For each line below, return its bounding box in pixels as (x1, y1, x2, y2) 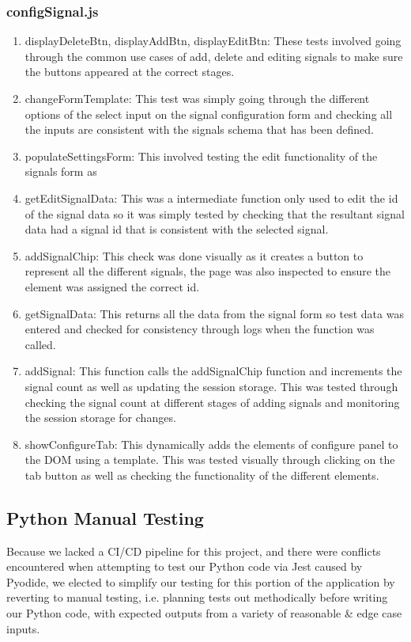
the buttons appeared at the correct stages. (25, 63, 235, 80)
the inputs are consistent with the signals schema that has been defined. (25, 121, 374, 138)
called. (25, 336, 56, 352)
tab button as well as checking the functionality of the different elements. (25, 466, 379, 483)
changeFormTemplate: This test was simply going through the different (25, 90, 370, 106)
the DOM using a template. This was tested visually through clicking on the (25, 451, 395, 468)
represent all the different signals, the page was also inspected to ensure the (25, 263, 391, 279)
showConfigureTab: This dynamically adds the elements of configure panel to (25, 435, 398, 452)
